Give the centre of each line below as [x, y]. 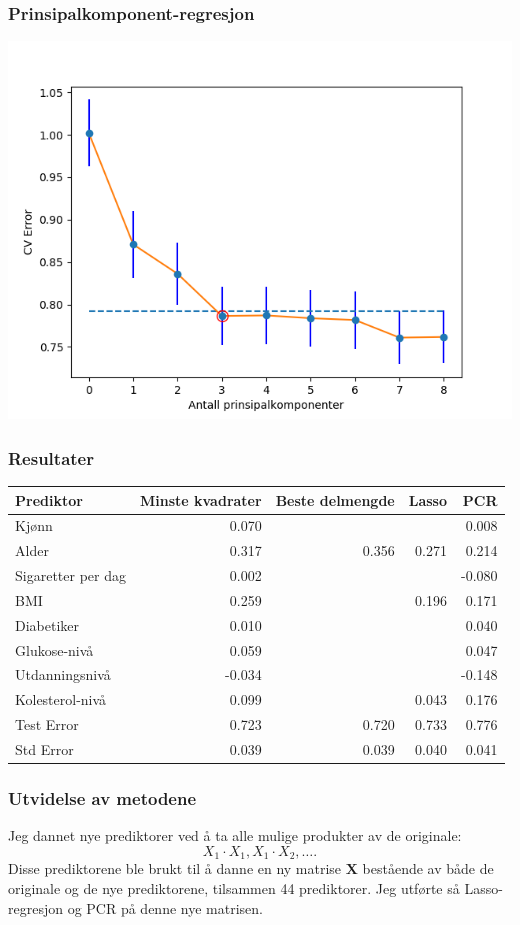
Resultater [51, 457]
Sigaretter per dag [70, 575]
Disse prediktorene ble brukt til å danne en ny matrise [175, 868]
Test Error [47, 724]
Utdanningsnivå [63, 674]
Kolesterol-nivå [61, 699]
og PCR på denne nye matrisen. [165, 907]
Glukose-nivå [54, 649]
